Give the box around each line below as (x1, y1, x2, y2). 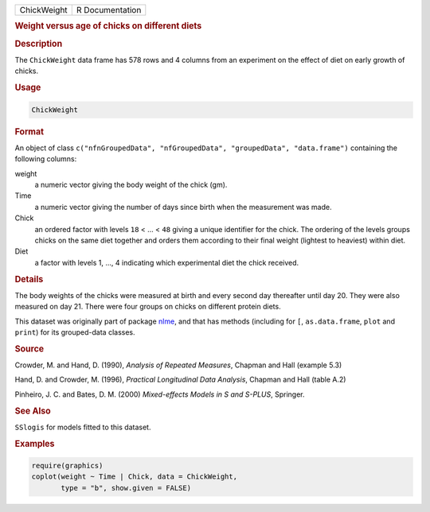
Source (14, 343, 45, 354)
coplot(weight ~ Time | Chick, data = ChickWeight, (31, 472, 238, 481)
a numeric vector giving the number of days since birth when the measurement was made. (34, 202, 332, 211)
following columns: (14, 154, 77, 164)
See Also (14, 405, 51, 417)
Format (14, 126, 44, 137)
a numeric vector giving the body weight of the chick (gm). (34, 180, 228, 189)
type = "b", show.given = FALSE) (61, 483, 191, 492)
